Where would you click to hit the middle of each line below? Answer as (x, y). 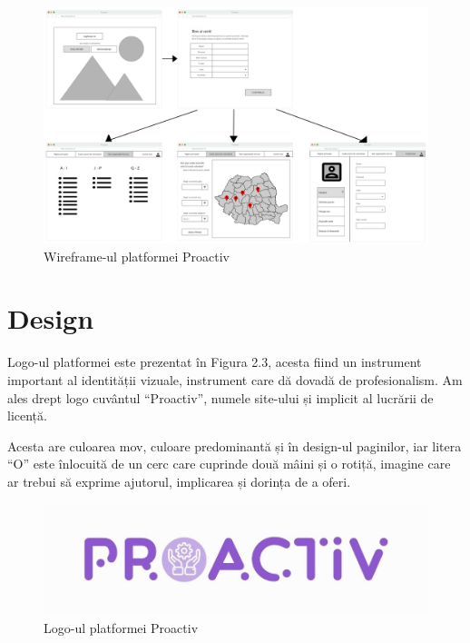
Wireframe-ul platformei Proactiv (137, 256)
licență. (27, 415)
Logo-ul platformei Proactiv (121, 627)
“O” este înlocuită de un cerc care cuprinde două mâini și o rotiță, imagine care (229, 464)
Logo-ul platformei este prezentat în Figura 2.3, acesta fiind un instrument (215, 362)
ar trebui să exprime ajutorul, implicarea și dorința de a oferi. (179, 481)
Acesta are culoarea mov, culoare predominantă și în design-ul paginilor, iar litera (235, 445)
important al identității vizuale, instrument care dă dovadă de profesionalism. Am (235, 379)
